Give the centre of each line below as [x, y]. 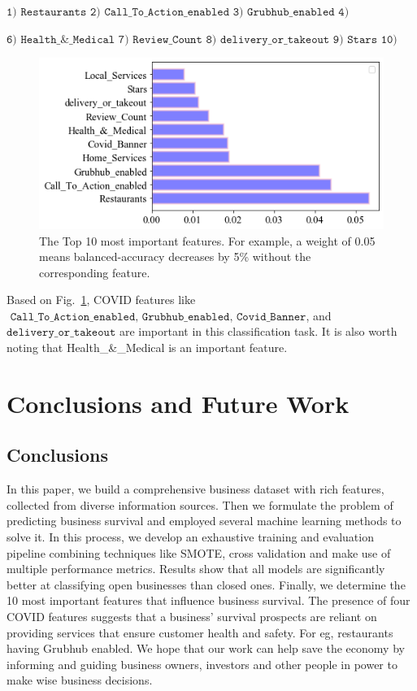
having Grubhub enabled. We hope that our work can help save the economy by [206, 648]
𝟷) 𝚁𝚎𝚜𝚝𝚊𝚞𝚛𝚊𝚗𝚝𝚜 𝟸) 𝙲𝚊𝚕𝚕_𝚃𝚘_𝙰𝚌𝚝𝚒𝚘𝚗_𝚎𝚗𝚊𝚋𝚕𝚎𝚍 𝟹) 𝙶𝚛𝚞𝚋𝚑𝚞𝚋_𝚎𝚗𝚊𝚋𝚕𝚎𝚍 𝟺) [178, 12]
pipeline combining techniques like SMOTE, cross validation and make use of [199, 552]
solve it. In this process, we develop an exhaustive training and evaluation [190, 537]
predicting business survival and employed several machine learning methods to [204, 521]
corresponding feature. [95, 272]
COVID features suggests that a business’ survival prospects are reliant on [192, 616]
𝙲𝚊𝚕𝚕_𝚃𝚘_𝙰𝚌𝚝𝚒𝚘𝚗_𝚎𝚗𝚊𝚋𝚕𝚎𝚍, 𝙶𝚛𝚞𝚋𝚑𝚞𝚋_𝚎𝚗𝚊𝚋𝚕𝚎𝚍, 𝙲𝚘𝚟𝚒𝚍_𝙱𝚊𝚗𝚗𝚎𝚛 [158, 317]
